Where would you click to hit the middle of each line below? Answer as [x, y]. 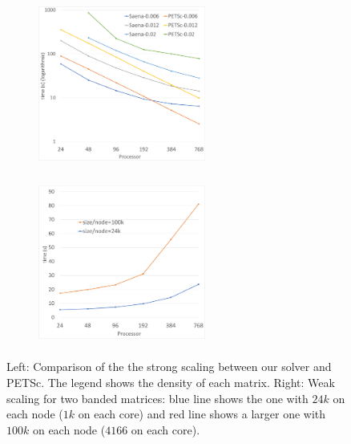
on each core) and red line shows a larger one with [202, 414]
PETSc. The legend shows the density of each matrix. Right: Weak [171, 382]
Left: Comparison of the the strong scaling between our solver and [169, 367]
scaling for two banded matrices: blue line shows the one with [157, 398]
